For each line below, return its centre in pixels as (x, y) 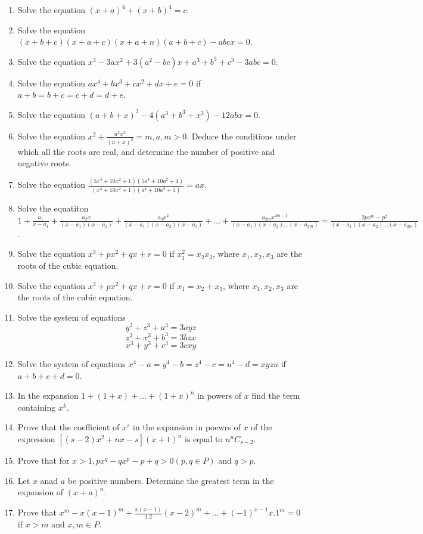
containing (37, 407)
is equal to (203, 439)
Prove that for (43, 460)
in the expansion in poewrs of (187, 427)
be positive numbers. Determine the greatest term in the (171, 480)
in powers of (220, 395)
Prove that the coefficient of (69, 427)
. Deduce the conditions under (242, 136)
